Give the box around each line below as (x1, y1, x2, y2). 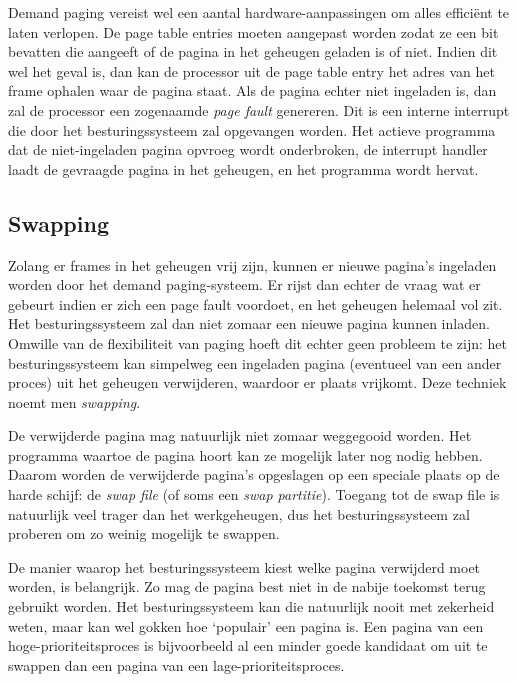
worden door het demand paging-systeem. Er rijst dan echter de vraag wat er (8, 274, 481, 295)
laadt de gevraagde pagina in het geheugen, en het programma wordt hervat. (8, 158, 479, 179)
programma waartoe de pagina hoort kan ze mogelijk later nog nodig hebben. (8, 444, 483, 465)
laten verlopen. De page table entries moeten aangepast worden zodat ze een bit (8, 21, 499, 42)
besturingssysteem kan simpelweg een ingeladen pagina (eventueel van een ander (8, 352, 502, 373)
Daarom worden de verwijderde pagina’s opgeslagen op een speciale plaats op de (8, 464, 500, 485)
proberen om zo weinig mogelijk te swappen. (8, 523, 280, 544)
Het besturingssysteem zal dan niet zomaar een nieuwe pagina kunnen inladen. (8, 313, 490, 334)
